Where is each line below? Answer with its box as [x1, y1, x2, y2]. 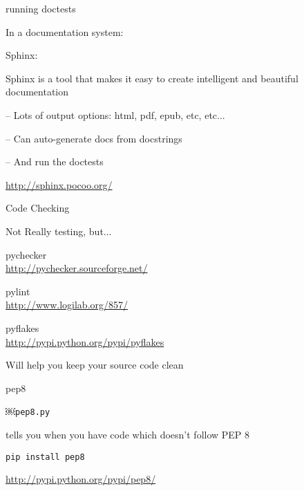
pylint [6, 284, 30, 298]
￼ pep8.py [6, 404, 50, 418]
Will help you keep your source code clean [6, 358, 184, 372]
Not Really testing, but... [6, 223, 112, 238]
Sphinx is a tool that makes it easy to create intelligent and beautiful [6, 71, 298, 85]
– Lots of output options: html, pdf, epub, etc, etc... [6, 107, 225, 122]
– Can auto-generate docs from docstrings [6, 131, 182, 145]
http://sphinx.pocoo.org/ [6, 177, 113, 192]
